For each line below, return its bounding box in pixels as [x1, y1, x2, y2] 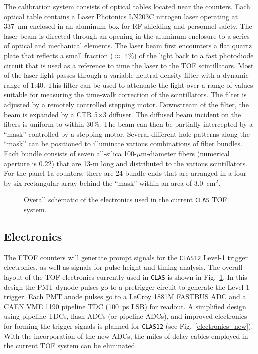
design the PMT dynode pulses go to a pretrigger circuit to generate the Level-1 [4, 281, 250, 292]
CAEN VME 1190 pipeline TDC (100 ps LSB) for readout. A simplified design [4, 301, 246, 311]
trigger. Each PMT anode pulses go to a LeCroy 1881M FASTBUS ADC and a [4, 291, 246, 302]
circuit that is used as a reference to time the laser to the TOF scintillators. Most [4, 60, 254, 70]
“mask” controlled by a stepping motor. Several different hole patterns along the [4, 128, 250, 139]
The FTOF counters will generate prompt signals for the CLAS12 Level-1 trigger [4, 252, 248, 262]
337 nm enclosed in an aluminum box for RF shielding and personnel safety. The [4, 21, 252, 31]
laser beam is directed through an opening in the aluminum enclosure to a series [4, 30, 250, 41]
